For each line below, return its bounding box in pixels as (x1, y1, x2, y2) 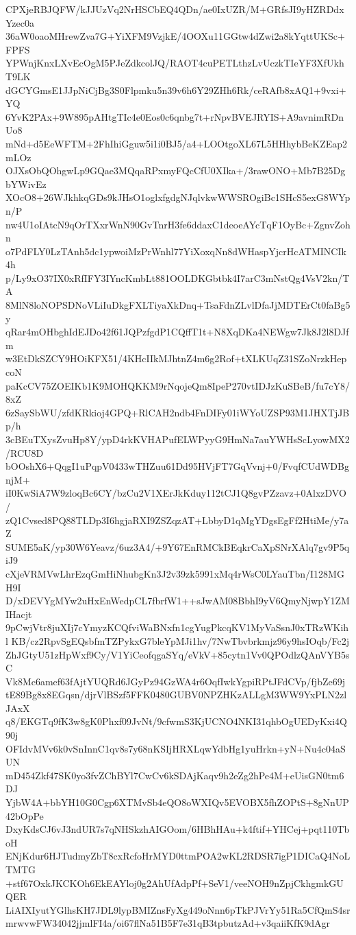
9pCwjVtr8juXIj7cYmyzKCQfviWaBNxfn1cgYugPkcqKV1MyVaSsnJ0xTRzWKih (5, 620, 349, 635)
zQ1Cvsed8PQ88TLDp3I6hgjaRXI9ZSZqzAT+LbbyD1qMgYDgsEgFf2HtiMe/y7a (5, 512, 349, 527)
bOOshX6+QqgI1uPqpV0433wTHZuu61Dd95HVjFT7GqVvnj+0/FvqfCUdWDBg (5, 459, 349, 473)
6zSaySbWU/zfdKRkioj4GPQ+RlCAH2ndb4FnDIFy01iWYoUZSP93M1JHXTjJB (5, 405, 350, 419)
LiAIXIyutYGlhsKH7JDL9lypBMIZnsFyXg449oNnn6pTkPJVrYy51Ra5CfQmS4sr (5, 902, 351, 916)
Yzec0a (5, 15, 34, 29)
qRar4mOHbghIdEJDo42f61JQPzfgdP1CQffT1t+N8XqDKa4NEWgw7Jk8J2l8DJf (5, 324, 349, 339)
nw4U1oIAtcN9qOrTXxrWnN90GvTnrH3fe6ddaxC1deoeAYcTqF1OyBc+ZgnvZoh (5, 217, 351, 231)
